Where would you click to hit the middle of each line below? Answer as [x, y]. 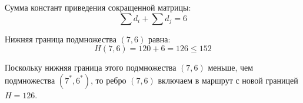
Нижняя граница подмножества [61, 39]
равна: [159, 39]
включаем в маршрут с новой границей [228, 80]
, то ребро [108, 80]
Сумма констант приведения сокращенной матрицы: [98, 7]
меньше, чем [231, 67]
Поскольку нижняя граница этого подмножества [91, 67]
